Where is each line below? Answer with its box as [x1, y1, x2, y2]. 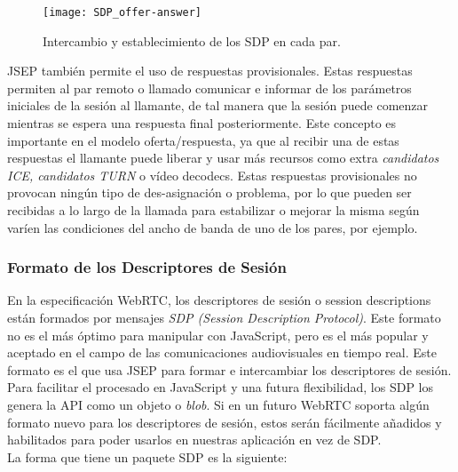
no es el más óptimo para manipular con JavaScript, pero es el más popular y [7, 325, 429, 344]
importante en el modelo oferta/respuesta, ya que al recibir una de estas [7, 131, 399, 149]
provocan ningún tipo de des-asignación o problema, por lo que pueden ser [7, 183, 412, 202]
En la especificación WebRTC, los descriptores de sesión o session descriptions [7, 291, 431, 309]
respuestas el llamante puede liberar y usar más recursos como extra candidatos [7, 148, 439, 167]
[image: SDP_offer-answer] [43, 6, 201, 19]
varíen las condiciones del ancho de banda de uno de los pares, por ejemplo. [7, 218, 418, 236]
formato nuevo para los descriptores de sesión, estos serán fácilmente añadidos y [7, 412, 442, 431]
